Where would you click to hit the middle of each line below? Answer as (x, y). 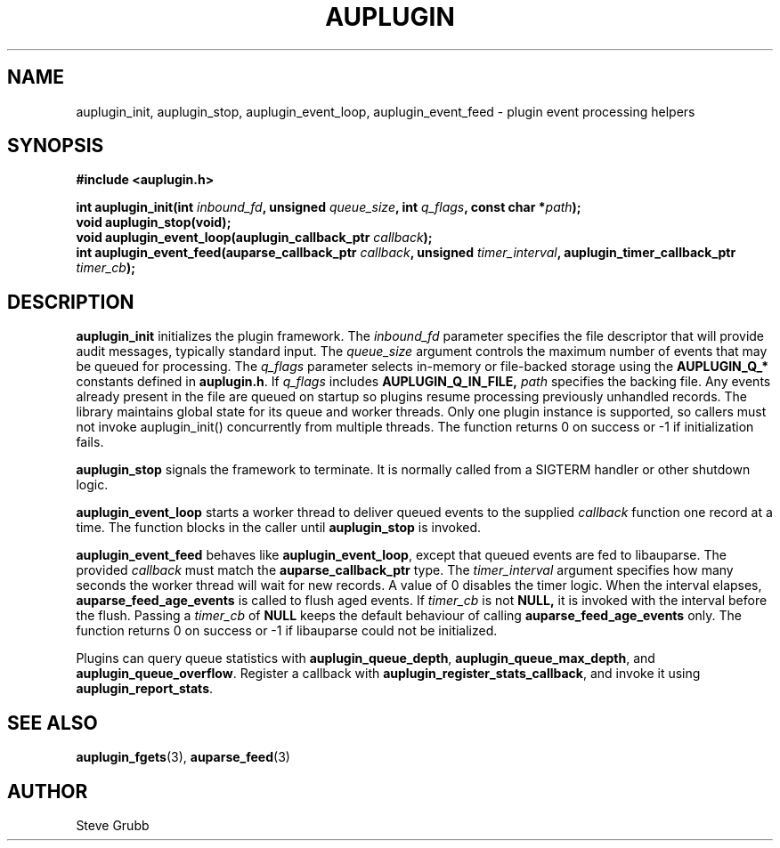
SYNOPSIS (56, 146)
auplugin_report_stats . (145, 689)
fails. (90, 442)
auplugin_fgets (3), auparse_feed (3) (183, 757)
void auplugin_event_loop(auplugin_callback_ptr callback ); (254, 238)
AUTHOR (48, 791)
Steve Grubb (113, 825)
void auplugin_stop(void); (154, 222)
